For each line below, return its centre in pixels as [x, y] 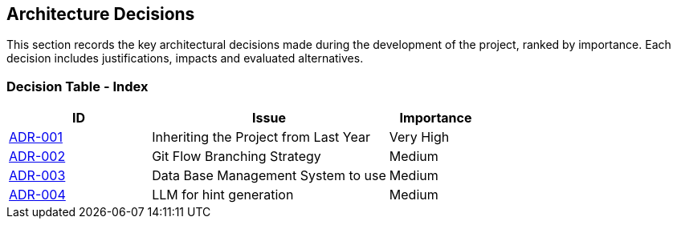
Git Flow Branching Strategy [237, 157]
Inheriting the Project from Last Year [261, 137]
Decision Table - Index [77, 86]
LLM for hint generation [223, 195]
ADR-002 [37, 157]
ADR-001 [36, 137]
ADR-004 [37, 195]
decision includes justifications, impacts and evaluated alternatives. [185, 58]
